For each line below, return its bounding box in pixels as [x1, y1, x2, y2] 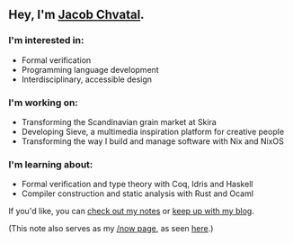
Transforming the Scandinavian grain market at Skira [21, 116, 217, 127]
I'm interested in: [8, 34, 84, 47]
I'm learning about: [8, 157, 93, 170]
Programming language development [21, 64, 159, 75]
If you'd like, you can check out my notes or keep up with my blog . [8, 206, 255, 217]
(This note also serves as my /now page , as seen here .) [8, 223, 214, 234]
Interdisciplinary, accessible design [21, 74, 153, 85]
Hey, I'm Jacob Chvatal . [8, 7, 145, 22]
